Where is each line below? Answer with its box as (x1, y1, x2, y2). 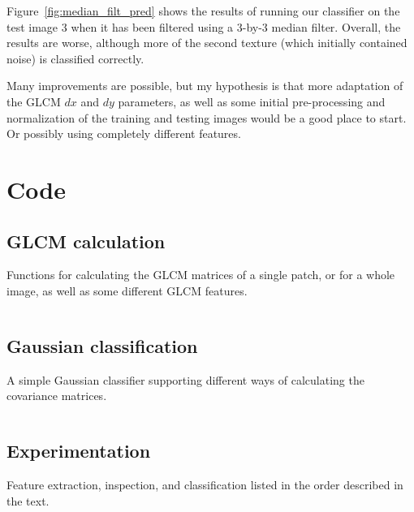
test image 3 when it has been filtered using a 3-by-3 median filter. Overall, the (6, 18, 401, 35)
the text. (6, 492, 50, 509)
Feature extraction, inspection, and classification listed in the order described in (6, 476, 403, 493)
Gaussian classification (6, 333, 198, 358)
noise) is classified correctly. (6, 49, 144, 67)
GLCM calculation (6, 228, 166, 253)
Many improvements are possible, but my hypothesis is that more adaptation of (6, 77, 403, 94)
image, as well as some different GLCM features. (6, 282, 248, 299)
